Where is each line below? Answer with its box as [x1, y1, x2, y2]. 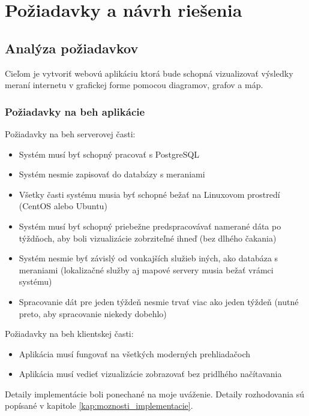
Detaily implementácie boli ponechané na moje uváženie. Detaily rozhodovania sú [5, 387, 305, 400]
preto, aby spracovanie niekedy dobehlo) [19, 307, 167, 319]
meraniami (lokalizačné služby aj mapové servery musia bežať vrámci [19, 263, 274, 276]
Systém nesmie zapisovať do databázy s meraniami [19, 168, 205, 180]
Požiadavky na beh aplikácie [5, 104, 145, 119]
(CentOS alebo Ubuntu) [19, 200, 107, 212]
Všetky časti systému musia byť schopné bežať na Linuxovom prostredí [19, 188, 280, 200]
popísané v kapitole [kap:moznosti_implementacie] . [5, 399, 193, 412]
